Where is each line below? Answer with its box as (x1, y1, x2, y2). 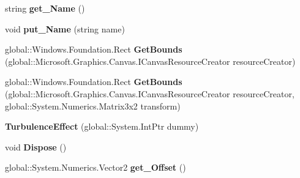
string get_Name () (5, 2, 85, 14)
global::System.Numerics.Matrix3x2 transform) (5, 99, 181, 112)
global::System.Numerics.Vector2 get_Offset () (5, 161, 186, 174)
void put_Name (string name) (5, 22, 125, 35)
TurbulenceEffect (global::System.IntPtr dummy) (5, 120, 199, 133)
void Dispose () (5, 140, 67, 153)
